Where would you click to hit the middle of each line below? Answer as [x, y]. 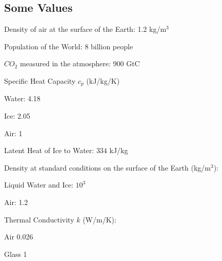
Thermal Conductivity [39, 219]
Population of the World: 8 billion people [69, 46]
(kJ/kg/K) [103, 80]
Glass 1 [16, 254]
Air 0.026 [19, 237]
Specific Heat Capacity [40, 80]
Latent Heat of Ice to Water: [49, 150]
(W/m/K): [99, 219]
